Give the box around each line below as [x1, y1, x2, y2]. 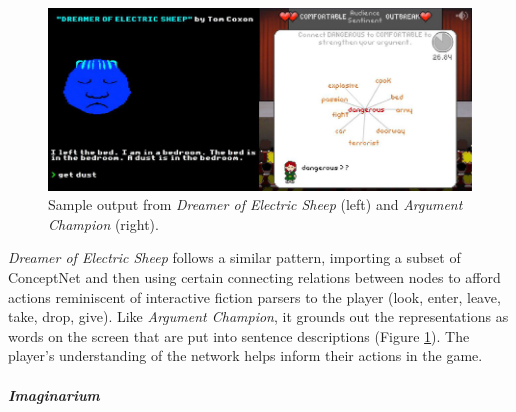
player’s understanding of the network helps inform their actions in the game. [8, 345, 483, 366]
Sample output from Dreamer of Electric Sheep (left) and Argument [48, 194, 463, 215]
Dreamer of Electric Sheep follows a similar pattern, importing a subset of [8, 247, 461, 268]
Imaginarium [8, 384, 100, 405]
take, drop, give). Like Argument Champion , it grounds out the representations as [8, 306, 509, 327]
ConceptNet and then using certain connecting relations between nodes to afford [8, 266, 501, 287]
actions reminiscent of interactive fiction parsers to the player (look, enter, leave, [8, 286, 501, 307]
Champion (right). [48, 213, 159, 234]
